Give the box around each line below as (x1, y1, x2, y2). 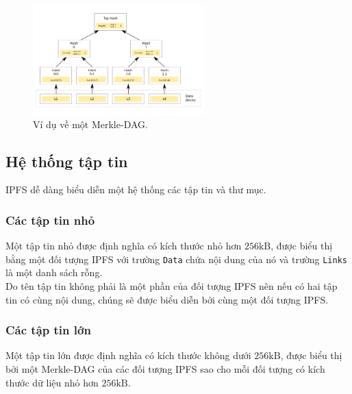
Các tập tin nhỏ (5, 211, 95, 228)
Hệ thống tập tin (5, 150, 128, 171)
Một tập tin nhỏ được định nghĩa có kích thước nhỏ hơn (5, 238, 242, 253)
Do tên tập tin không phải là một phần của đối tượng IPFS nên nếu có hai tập (5, 279, 338, 293)
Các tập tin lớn (5, 321, 91, 338)
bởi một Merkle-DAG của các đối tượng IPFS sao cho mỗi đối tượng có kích (5, 362, 325, 376)
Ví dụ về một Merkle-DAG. (33, 116, 148, 131)
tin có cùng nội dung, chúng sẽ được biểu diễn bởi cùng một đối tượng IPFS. (5, 292, 329, 306)
